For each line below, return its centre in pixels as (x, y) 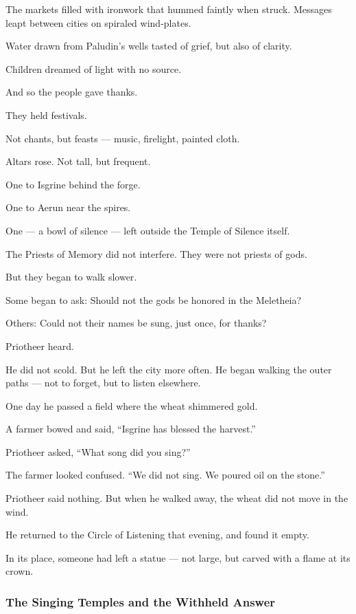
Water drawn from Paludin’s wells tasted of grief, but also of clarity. (149, 46)
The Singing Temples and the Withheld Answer (141, 601)
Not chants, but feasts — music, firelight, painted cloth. (123, 138)
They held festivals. (46, 114)
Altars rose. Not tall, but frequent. (78, 161)
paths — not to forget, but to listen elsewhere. (103, 383)
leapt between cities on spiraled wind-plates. (98, 22)
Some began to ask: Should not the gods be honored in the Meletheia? (154, 299)
